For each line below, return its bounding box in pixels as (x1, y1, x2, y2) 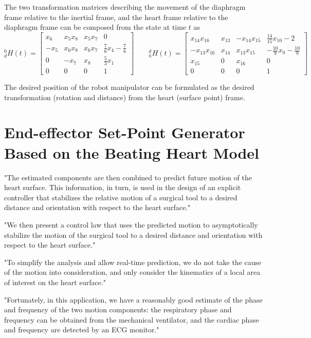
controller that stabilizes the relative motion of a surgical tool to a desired (4, 192, 237, 202)
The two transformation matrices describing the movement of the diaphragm (4, 2, 246, 12)
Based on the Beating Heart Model (4, 142, 259, 163)
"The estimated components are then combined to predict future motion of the (4, 172, 252, 182)
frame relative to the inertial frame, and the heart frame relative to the (4, 11, 228, 22)
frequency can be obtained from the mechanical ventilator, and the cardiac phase (4, 314, 260, 325)
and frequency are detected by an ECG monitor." (4, 324, 159, 335)
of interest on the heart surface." (4, 276, 106, 287)
